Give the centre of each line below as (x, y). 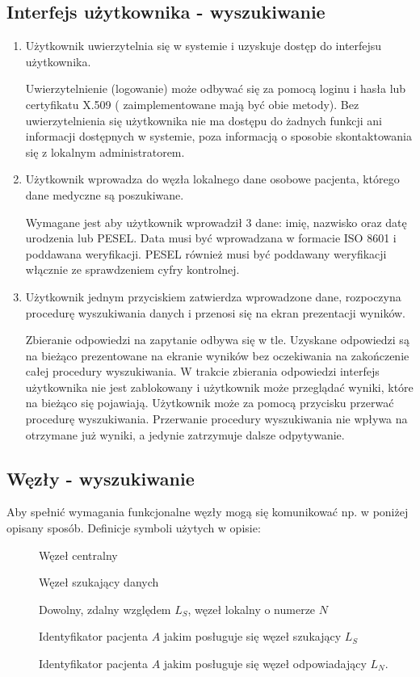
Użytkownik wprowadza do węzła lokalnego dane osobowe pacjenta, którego (212, 179)
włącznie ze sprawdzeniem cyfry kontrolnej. (132, 269)
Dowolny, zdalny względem (105, 609)
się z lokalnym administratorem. (105, 151)
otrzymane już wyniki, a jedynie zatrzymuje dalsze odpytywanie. (185, 434)
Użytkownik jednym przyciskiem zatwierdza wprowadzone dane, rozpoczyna (213, 296)
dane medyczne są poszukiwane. (105, 194)
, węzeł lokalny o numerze (252, 609)
